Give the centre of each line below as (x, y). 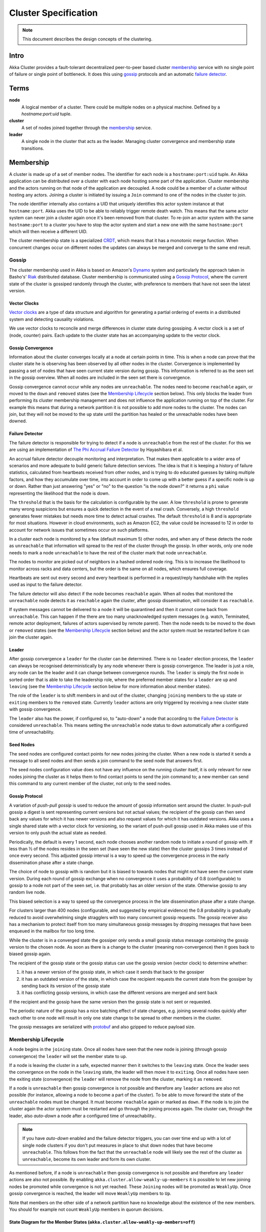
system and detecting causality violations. (52, 319)
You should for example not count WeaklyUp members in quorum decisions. (86, 1209)
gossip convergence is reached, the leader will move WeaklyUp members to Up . (90, 1194)
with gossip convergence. (35, 709)
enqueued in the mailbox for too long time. (52, 931)
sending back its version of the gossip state (66, 986)
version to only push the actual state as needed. (58, 833)
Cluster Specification (53, 13)
